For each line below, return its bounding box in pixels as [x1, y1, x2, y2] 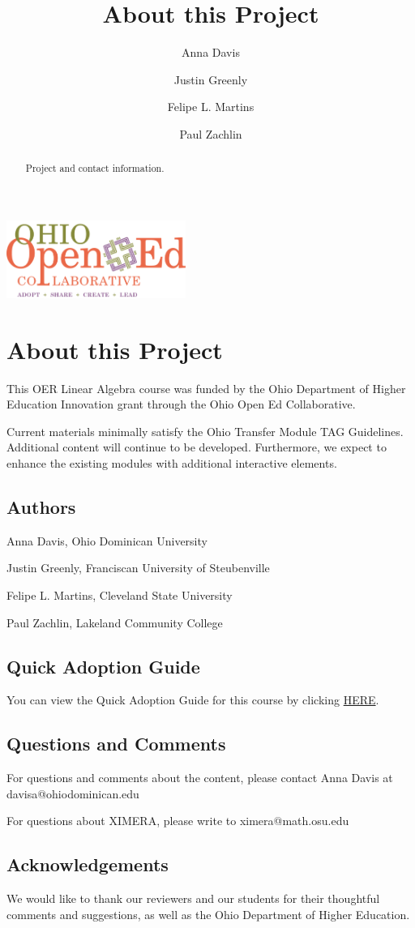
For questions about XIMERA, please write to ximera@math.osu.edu [6, 812, 349, 829]
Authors [6, 494, 76, 520]
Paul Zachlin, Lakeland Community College [6, 614, 223, 631]
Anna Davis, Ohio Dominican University [6, 532, 207, 549]
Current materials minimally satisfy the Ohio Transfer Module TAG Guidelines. [6, 422, 404, 439]
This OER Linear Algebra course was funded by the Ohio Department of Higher [6, 379, 406, 396]
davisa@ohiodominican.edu [6, 785, 139, 802]
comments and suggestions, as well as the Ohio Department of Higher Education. [6, 905, 410, 922]
